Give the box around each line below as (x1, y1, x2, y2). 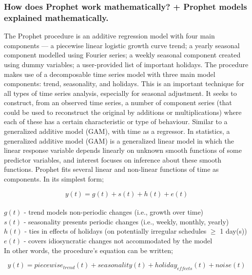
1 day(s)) (220, 226, 247, 236)
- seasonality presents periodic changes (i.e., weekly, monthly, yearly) (23, 216, 229, 226)
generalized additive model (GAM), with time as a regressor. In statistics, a (4, 126, 230, 136)
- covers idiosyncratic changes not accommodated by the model (23, 236, 213, 246)
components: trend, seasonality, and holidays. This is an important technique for (4, 78, 244, 89)
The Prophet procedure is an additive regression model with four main (4, 31, 215, 41)
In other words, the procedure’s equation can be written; (4, 245, 173, 255)
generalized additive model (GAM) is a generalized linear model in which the (4, 135, 234, 146)
